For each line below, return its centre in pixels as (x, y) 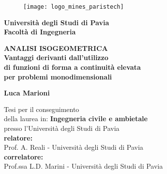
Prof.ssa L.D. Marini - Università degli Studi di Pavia (83, 166)
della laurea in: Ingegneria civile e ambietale (76, 119)
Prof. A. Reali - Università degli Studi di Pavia (74, 147)
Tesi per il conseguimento (42, 109)
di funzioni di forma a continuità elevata (72, 67)
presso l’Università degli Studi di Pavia (62, 128)
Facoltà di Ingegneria (40, 32)
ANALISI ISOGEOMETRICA (56, 48)
